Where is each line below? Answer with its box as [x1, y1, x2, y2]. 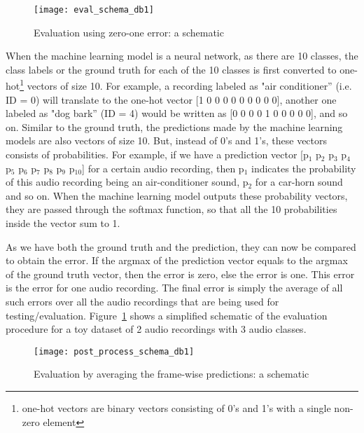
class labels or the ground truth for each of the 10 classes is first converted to [6, 62, 337, 76]
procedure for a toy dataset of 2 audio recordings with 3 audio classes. [6, 322, 307, 336]
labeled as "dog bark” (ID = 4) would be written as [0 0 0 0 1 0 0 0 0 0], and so [6, 106, 348, 121]
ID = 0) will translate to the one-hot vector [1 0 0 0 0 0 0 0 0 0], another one [6, 92, 337, 106]
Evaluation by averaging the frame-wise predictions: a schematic [34, 366, 309, 381]
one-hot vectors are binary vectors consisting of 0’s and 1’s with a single [22, 401, 331, 415]
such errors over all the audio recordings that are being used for [6, 294, 279, 308]
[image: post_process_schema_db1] [34, 346, 195, 357]
